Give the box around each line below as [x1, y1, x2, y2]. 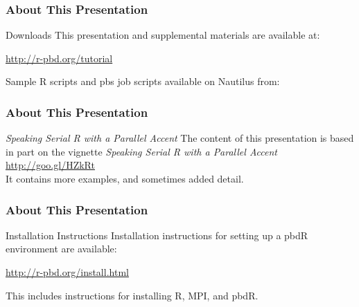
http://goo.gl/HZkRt [6, 158, 95, 172]
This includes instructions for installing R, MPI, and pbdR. [6, 288, 259, 302]
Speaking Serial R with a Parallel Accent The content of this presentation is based [6, 131, 354, 145]
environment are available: [6, 241, 117, 256]
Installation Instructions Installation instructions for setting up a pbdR [6, 227, 308, 242]
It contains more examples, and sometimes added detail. [6, 171, 244, 185]
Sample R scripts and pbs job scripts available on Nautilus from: [6, 74, 280, 89]
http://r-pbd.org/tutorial [6, 50, 113, 65]
